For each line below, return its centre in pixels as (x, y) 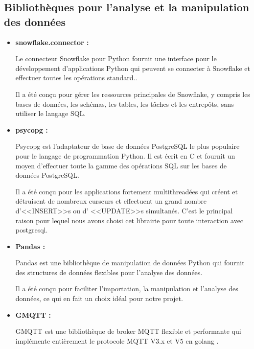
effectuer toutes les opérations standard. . (76, 78)
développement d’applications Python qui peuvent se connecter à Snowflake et (133, 68)
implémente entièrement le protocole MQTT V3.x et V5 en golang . (117, 340)
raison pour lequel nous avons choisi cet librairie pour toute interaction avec (129, 220)
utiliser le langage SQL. (51, 113)
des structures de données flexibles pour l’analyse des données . (109, 272)
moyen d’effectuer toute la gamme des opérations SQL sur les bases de (121, 165)
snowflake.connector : (52, 42)
